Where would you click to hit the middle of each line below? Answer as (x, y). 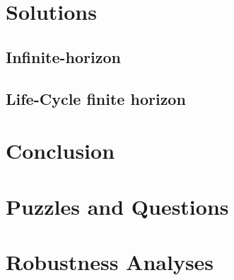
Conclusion (60, 151)
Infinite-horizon (63, 56)
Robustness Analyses (110, 261)
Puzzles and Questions (117, 206)
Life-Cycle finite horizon (96, 98)
